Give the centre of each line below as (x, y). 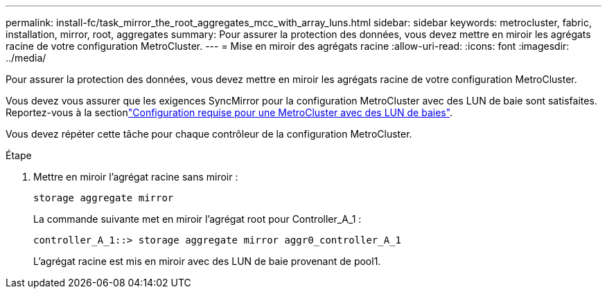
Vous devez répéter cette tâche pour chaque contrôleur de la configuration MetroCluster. (209, 134)
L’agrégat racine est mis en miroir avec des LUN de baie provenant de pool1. (207, 261)
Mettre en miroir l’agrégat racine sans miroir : (136, 177)
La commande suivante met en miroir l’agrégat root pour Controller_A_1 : (197, 219)
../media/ (26, 58)
